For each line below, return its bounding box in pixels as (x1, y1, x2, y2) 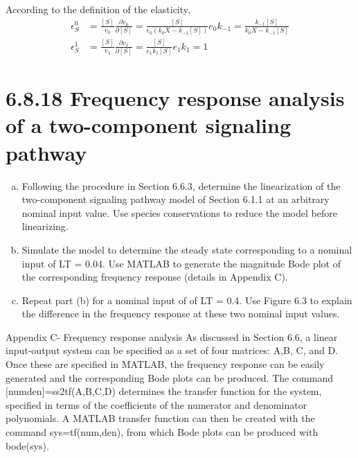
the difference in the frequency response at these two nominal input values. (21, 306, 340, 321)
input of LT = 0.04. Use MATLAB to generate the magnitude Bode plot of (21, 256, 341, 270)
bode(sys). (6, 438, 49, 452)
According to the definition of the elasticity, (6, 2, 190, 16)
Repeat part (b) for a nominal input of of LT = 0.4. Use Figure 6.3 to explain (21, 292, 352, 307)
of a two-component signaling (6, 111, 291, 139)
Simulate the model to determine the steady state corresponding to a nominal (21, 242, 352, 256)
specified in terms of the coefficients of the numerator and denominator (6, 397, 307, 412)
